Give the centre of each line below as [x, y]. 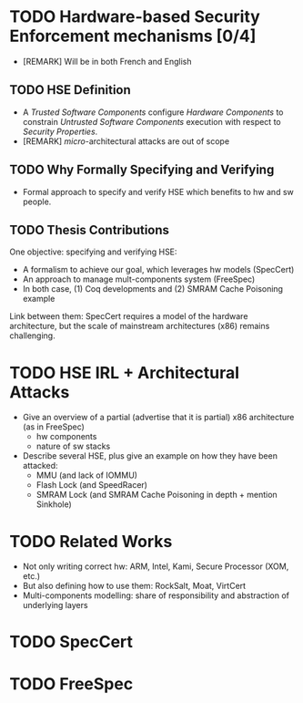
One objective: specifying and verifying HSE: [93, 252]
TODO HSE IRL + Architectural [124, 372]
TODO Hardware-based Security [135, 17]
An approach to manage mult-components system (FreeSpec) [139, 279]
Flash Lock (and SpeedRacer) [92, 485]
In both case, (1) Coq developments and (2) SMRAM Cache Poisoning [153, 289]
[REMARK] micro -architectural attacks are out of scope [126, 141]
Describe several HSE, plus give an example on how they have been [150, 456]
